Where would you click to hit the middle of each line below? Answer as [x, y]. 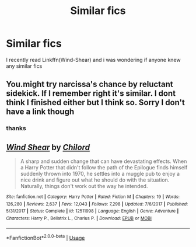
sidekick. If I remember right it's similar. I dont [91, 94]
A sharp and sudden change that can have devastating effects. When [104, 161]
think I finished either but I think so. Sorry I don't [96, 102]
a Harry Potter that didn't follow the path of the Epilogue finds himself [104, 168]
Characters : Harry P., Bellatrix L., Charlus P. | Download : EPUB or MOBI [79, 218]
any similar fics [24, 66]
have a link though [40, 112]
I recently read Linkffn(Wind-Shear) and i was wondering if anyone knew [93, 60]
